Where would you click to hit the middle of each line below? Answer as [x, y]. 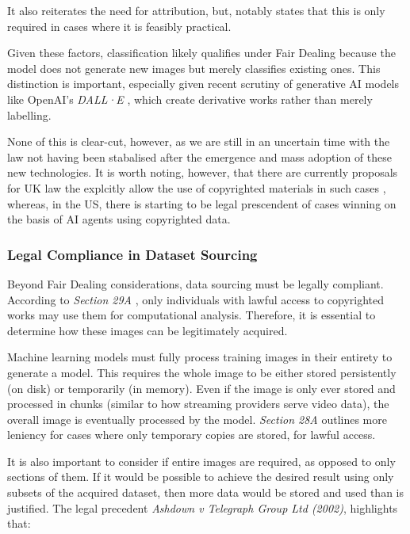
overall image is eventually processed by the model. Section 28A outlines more [197, 419]
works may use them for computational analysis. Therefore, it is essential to [192, 315]
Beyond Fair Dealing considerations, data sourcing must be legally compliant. [195, 283]
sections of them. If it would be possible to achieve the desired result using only [201, 477]
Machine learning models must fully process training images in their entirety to [200, 357]
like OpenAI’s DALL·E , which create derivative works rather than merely [190, 99]
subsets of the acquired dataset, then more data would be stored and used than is [205, 492]
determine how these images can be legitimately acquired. [148, 330]
